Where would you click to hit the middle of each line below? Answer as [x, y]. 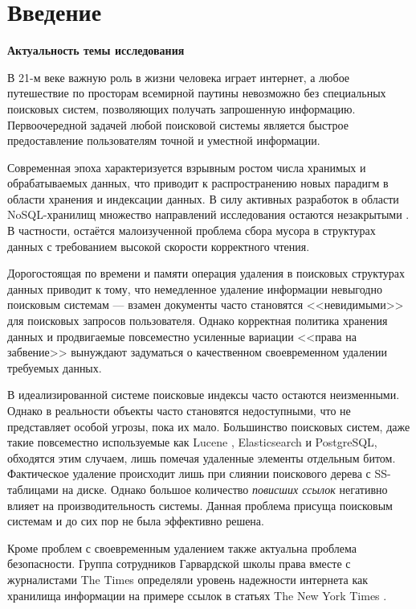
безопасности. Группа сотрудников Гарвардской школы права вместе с [179, 564]
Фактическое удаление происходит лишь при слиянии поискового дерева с [189, 473]
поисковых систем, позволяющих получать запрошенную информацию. [181, 108]
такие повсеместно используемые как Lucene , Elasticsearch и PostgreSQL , [192, 442]
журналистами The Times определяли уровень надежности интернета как [188, 579]
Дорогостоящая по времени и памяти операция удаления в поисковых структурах [206, 273]
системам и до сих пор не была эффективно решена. [136, 521]
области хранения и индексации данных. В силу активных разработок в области [203, 198]
